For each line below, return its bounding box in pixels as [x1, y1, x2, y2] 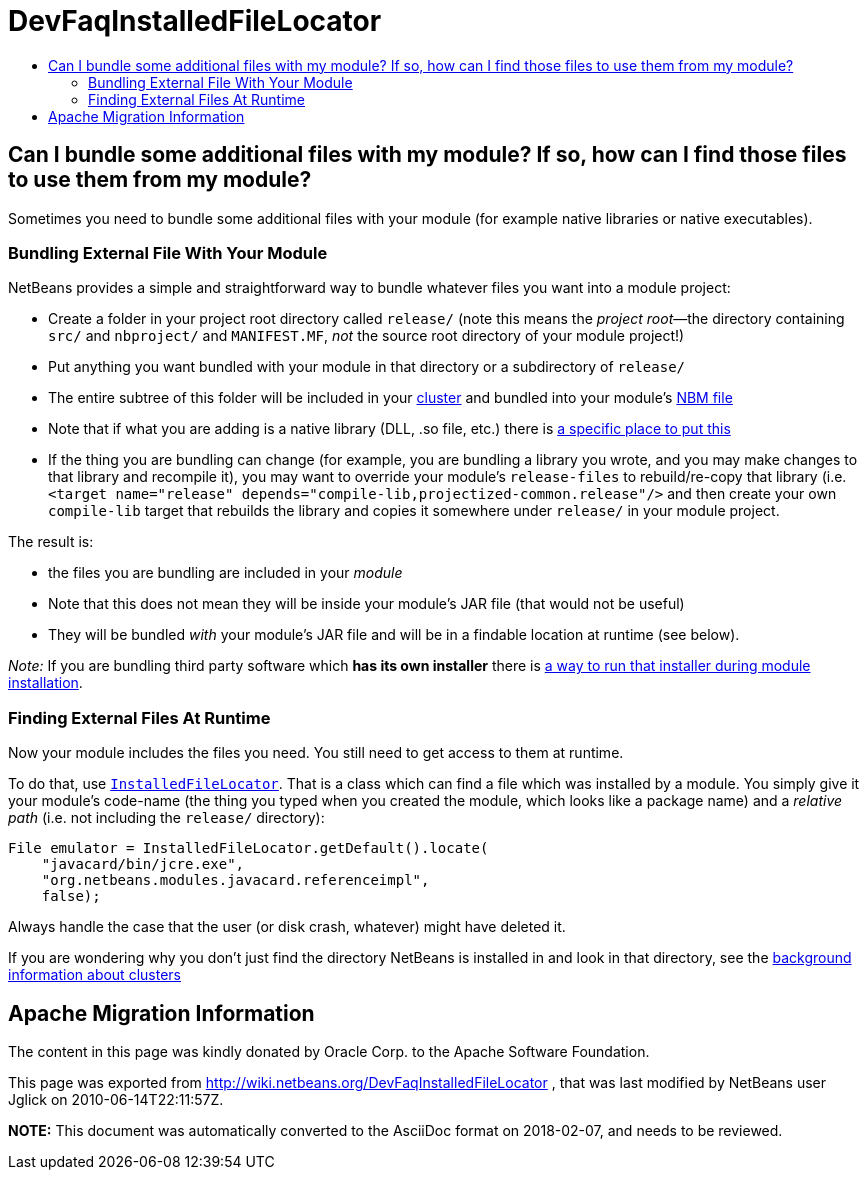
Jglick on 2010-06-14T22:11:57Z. [8, 1090, 224, 1108]
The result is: [8, 533, 94, 551]
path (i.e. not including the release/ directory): [8, 809, 325, 827]
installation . [8, 674, 83, 692]
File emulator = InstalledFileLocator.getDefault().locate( [8, 840, 489, 857]
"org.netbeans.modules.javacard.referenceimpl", [41, 872, 430, 889]
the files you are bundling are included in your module [48, 564, 403, 582]
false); [41, 888, 101, 905]
